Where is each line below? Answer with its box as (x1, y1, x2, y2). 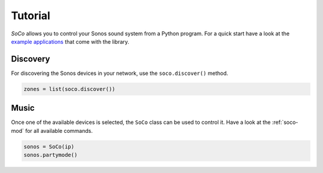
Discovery (11, 54, 50, 64)
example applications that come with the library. (11, 38, 130, 45)
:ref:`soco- (272, 119, 298, 126)
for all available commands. (25, 127, 93, 134)
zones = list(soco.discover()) (23, 86, 116, 92)
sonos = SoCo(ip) (23, 143, 75, 150)
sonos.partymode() (23, 151, 78, 159)
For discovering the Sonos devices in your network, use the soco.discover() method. (11, 69, 228, 77)
